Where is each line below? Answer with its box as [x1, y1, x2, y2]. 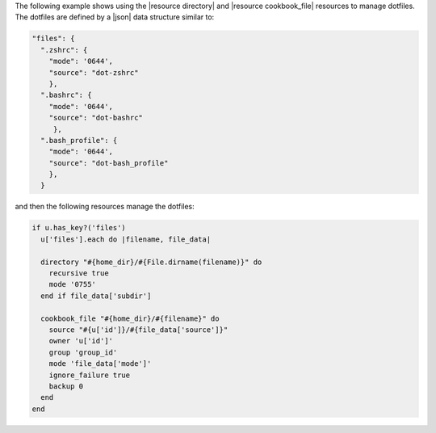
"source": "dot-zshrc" [48, 68, 139, 77]
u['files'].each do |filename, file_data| [40, 234, 212, 244]
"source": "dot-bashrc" [48, 113, 143, 123]
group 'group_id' [48, 347, 118, 357]
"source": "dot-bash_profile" [48, 158, 169, 167]
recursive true [48, 268, 109, 278]
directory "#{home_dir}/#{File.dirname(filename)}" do [40, 257, 262, 267]
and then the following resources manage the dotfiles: [15, 202, 195, 212]
